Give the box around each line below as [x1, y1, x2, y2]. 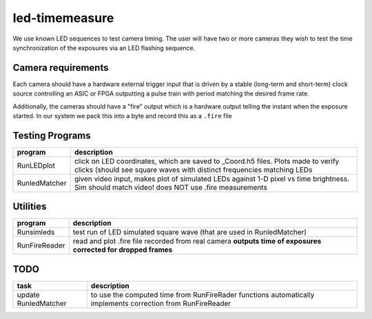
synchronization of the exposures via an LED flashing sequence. [12, 43, 196, 52]
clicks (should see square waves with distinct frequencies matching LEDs [74, 165, 313, 175]
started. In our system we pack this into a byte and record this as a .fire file [12, 112, 232, 120]
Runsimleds [17, 228, 55, 237]
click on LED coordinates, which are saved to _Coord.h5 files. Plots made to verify [74, 156, 340, 166]
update [17, 289, 41, 299]
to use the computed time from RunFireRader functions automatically [90, 289, 315, 299]
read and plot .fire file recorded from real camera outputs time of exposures [72, 236, 322, 246]
